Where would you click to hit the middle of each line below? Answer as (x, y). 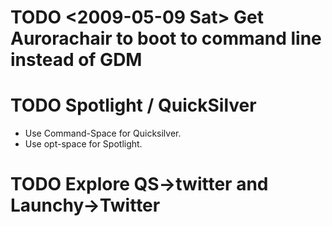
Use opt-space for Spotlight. (83, 144)
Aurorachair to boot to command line (166, 38)
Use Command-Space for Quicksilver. (103, 133)
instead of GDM (76, 60)
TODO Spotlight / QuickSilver (133, 105)
